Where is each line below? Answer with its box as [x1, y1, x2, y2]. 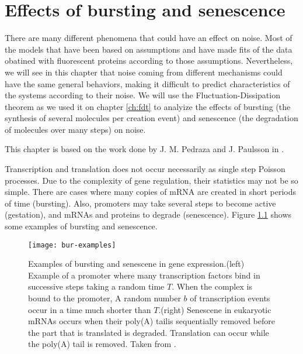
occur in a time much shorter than [28, 303, 151, 315]
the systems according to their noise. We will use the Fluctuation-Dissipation [5, 89, 280, 101]
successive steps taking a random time [28, 280, 165, 293]
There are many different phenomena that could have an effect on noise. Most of [5, 32, 292, 44]
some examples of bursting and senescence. [5, 220, 158, 232]
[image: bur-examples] [28, 240, 116, 249]
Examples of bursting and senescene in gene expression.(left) [28, 257, 245, 270]
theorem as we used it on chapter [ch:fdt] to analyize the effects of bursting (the [5, 100, 291, 112]
